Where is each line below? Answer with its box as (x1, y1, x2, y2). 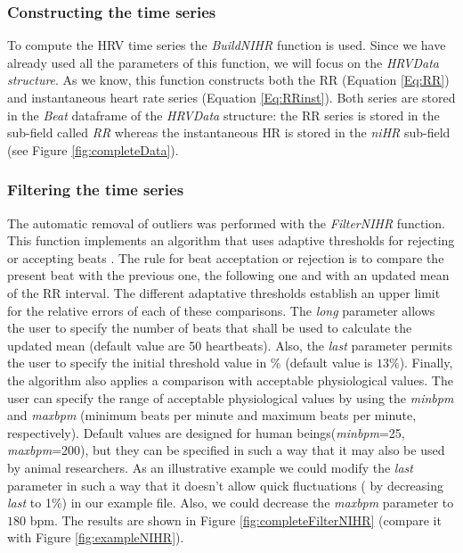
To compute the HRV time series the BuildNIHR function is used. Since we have (7, 36, 446, 54)
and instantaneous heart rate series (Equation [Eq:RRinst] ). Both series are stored (7, 88, 456, 106)
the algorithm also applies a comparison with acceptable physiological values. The (7, 370, 453, 389)
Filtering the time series (7, 178, 184, 201)
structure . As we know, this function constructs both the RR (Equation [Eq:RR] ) (7, 70, 450, 89)
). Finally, (399, 353, 453, 372)
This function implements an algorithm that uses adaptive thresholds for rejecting (7, 231, 455, 250)
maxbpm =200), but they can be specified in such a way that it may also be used (7, 441, 445, 459)
